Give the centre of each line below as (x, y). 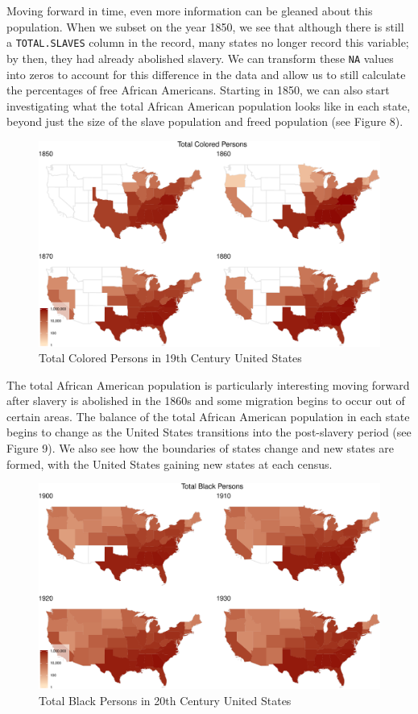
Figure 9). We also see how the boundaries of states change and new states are (201, 448)
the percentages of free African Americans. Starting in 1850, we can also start (198, 90)
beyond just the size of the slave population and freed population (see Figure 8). (205, 121)
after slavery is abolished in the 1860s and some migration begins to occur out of (206, 401)
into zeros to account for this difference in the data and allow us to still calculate (206, 74)
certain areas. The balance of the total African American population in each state (208, 416)
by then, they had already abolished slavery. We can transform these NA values (200, 58)
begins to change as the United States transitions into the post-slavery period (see (209, 432)
